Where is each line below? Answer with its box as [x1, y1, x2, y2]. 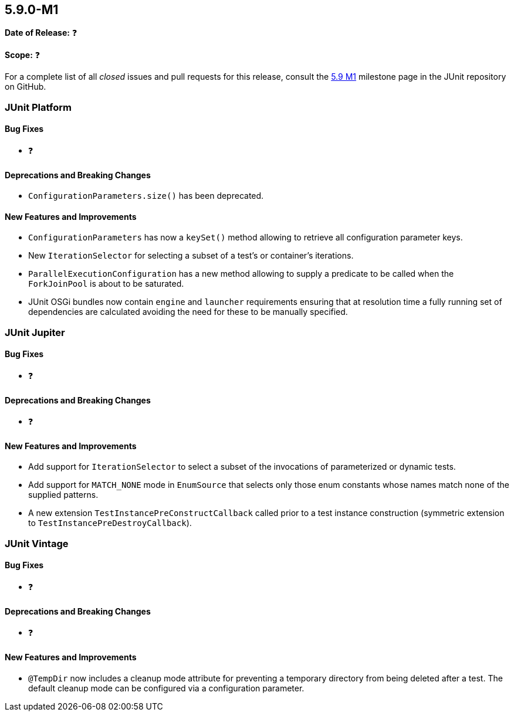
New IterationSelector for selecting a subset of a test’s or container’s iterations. [28, 250, 354, 261]
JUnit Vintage [5, 537, 69, 549]
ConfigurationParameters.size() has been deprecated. [28, 191, 264, 201]
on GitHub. [5, 82, 46, 92]
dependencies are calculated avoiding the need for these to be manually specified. [28, 307, 348, 317]
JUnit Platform [5, 101, 72, 113]
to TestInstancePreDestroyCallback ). [28, 518, 192, 528]
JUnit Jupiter [5, 326, 65, 338]
